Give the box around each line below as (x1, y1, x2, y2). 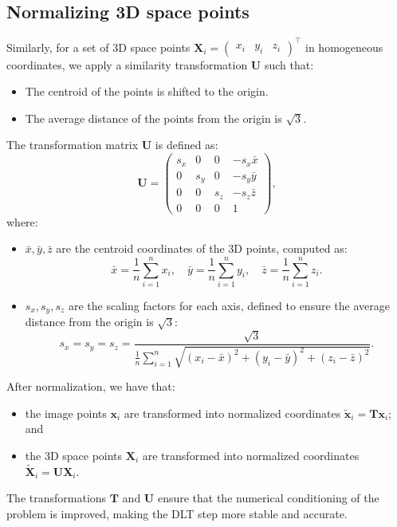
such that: (264, 56, 314, 73)
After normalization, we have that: (6, 378, 175, 395)
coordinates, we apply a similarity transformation (6, 56, 248, 73)
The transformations (6, 490, 107, 506)
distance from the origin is (25, 313, 154, 330)
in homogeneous (305, 38, 383, 55)
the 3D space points (25, 447, 123, 464)
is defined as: (155, 136, 218, 153)
